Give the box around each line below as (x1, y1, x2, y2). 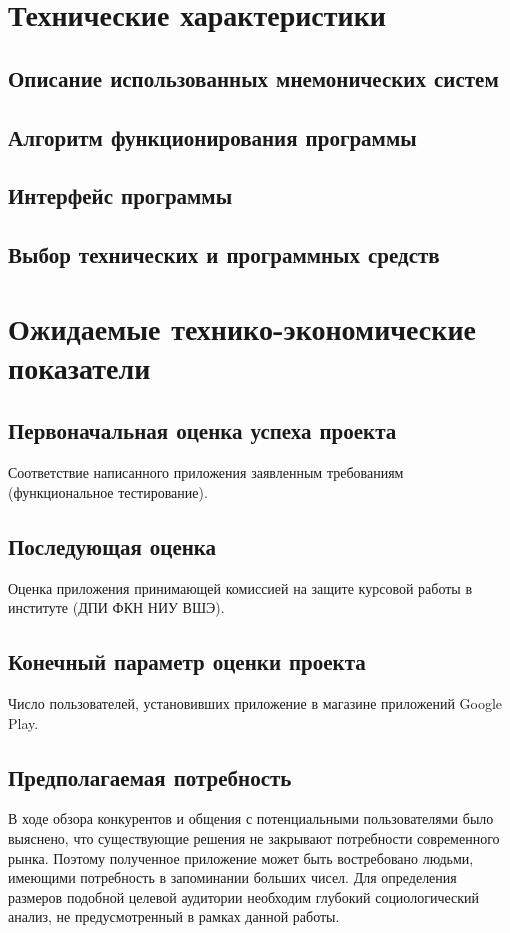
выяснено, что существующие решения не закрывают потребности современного (8, 828, 500, 849)
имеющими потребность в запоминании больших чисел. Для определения (8, 867, 457, 888)
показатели (8, 346, 151, 387)
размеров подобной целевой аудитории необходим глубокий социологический (8, 886, 480, 907)
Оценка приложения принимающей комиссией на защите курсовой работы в (8, 577, 473, 598)
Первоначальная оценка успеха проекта (8, 415, 397, 446)
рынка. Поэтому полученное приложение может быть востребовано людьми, (8, 847, 474, 868)
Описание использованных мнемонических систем (8, 62, 499, 93)
